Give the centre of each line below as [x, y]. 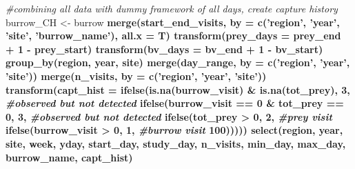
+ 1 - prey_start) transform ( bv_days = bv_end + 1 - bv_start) [164, 49]
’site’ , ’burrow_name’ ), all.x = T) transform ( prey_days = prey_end [173, 36]
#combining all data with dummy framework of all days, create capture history [172, 8]
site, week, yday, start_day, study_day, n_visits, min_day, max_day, [176, 143]
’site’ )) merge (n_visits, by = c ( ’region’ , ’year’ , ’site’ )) [136, 76]
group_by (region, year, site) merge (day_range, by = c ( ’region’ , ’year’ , [178, 62]
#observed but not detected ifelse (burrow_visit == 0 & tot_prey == [175, 103]
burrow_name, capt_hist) [69, 157]
